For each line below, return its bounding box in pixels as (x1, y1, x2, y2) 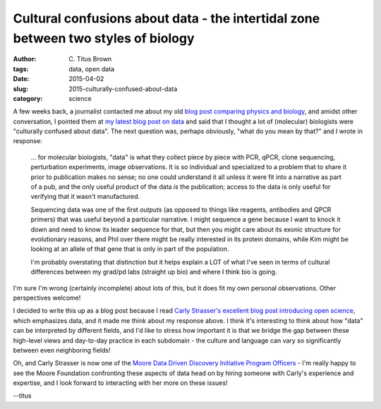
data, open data (68, 64, 115, 73)
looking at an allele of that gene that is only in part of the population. (30, 245, 229, 253)
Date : (13, 75, 30, 83)
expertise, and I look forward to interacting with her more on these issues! (13, 379, 228, 387)
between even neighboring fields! (13, 346, 111, 354)
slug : (13, 85, 28, 93)
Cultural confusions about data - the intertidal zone (13, 11, 320, 26)
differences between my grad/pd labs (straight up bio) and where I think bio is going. (30, 268, 277, 276)
